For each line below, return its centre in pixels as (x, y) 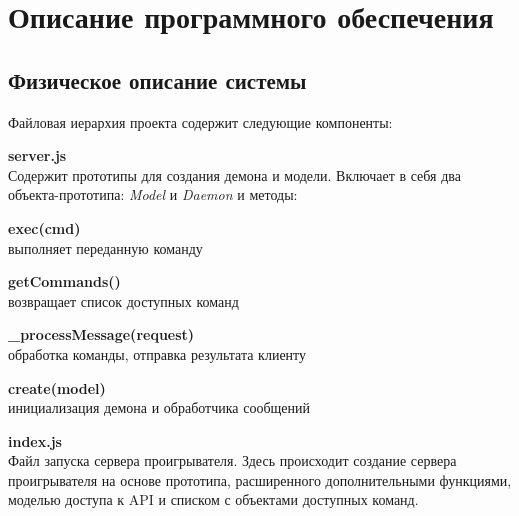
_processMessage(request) (101, 334)
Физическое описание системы (157, 79)
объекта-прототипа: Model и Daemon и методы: (153, 194)
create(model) (57, 387)
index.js (35, 440)
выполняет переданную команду (105, 247)
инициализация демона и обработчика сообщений (159, 407)
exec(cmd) (44, 227)
